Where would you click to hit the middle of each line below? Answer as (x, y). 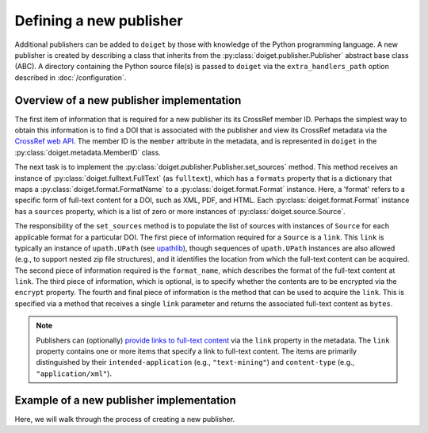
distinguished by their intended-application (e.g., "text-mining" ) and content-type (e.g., (195, 362)
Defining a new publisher (99, 21)
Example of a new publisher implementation (126, 400)
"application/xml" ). (74, 374)
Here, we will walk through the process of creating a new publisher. (125, 419)
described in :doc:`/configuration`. (71, 77)
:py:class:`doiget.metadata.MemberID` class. (88, 152)
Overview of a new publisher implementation (128, 100)
